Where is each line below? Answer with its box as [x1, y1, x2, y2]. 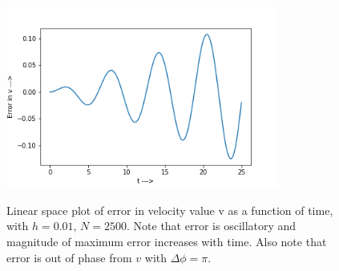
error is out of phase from [6, 249, 132, 265]
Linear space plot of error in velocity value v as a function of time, [6, 201, 333, 218]
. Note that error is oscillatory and [127, 217, 297, 234]
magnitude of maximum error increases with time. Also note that [6, 233, 327, 249]
